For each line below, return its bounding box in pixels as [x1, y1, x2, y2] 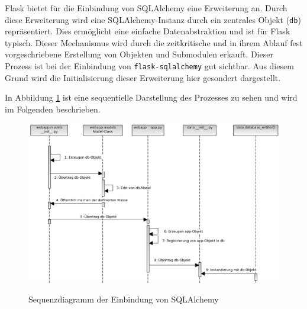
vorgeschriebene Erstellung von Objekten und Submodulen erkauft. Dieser [5, 48, 273, 60]
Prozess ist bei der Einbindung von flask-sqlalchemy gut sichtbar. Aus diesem [5, 60, 294, 72]
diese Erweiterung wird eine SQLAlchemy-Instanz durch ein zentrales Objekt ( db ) [5, 13, 301, 25]
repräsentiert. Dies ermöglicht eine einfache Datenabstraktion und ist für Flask [5, 25, 290, 37]
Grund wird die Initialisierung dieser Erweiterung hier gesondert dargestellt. [5, 71, 281, 83]
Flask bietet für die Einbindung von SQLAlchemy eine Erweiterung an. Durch [5, 2, 287, 14]
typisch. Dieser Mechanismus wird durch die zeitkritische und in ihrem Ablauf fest [5, 36, 303, 49]
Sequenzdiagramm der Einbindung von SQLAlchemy [28, 293, 219, 305]
